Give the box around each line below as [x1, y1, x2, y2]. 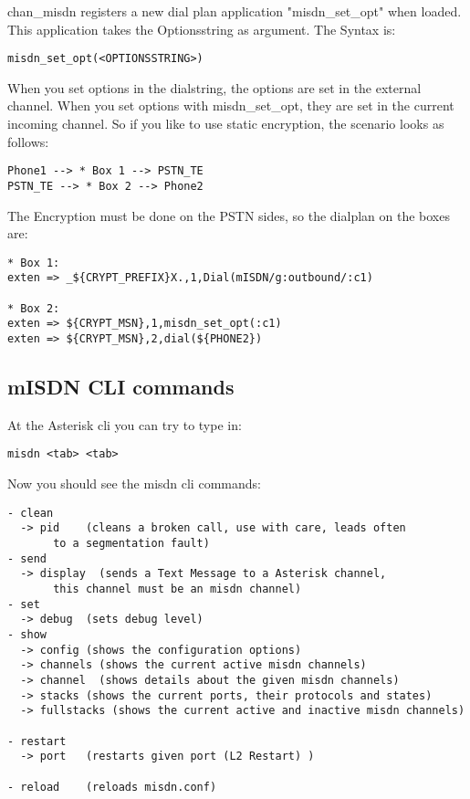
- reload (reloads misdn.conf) [7, 780, 217, 794]
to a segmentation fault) [53, 537, 210, 551]
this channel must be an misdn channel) [53, 582, 302, 595]
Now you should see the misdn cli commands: [7, 474, 261, 493]
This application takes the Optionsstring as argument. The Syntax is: [7, 19, 396, 38]
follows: [7, 131, 49, 151]
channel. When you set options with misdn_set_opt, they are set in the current [7, 96, 454, 115]
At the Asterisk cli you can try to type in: [7, 415, 242, 434]
